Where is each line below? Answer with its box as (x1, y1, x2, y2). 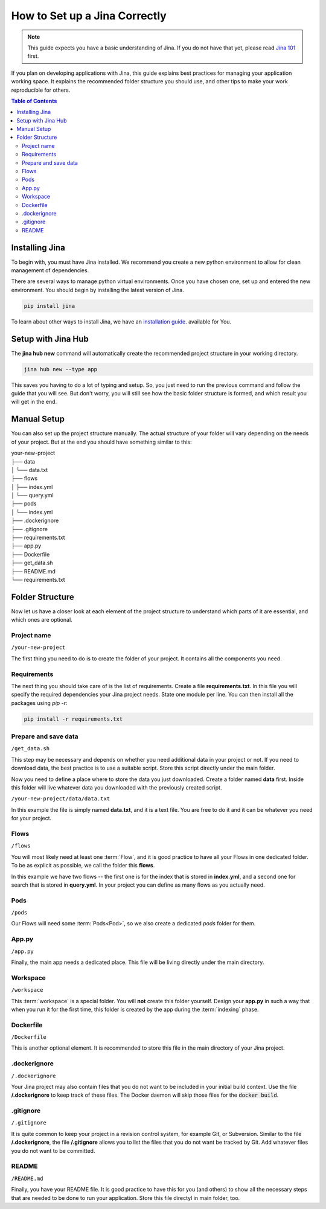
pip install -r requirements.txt (24, 715, 123, 723)
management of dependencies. (11, 267, 89, 274)
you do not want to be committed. (11, 1147, 95, 1154)
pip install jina (24, 302, 75, 309)
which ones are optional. (11, 616, 72, 624)
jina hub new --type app (24, 366, 98, 372)
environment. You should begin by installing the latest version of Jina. (11, 286, 184, 293)
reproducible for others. (11, 86, 71, 94)
